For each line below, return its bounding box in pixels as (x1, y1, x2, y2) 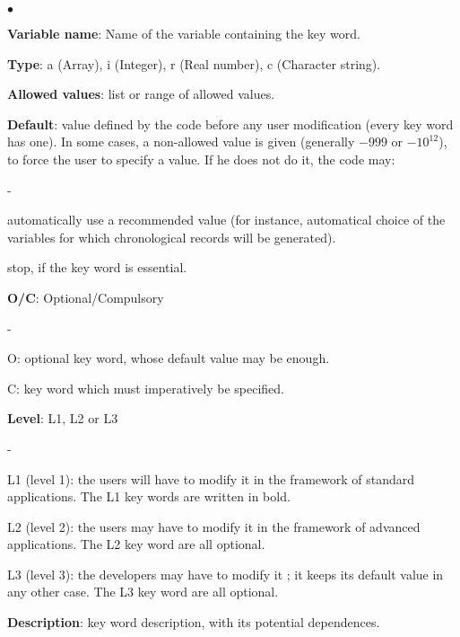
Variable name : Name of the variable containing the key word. (7, 24, 360, 42)
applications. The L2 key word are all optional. (7, 535, 265, 553)
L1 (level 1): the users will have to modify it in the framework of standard (7, 469, 415, 488)
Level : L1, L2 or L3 (7, 409, 118, 428)
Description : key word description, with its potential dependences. (7, 613, 380, 632)
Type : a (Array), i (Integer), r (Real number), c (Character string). (7, 54, 381, 73)
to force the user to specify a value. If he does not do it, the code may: (7, 149, 395, 168)
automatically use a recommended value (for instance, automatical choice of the (7, 210, 446, 229)
